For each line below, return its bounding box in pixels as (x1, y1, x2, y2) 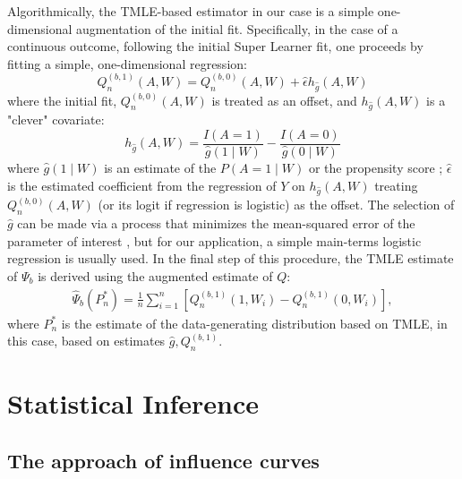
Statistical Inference (7, 385, 259, 422)
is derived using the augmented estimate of (38, 266, 273, 285)
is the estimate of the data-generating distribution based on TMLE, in (61, 313, 448, 332)
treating (374, 175, 418, 194)
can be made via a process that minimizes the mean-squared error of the (17, 214, 415, 233)
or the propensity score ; (308, 158, 443, 177)
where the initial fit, (7, 90, 117, 109)
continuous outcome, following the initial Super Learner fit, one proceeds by (7, 37, 423, 56)
